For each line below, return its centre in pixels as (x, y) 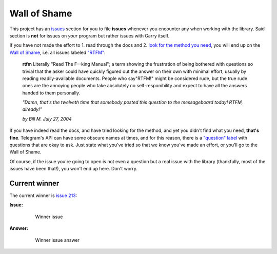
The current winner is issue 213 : (43, 196)
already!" (32, 109)
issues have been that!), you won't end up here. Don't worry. (74, 169)
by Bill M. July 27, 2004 (47, 119)
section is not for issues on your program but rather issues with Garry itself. (90, 35)
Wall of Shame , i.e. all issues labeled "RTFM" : (57, 52)
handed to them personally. (51, 93)
